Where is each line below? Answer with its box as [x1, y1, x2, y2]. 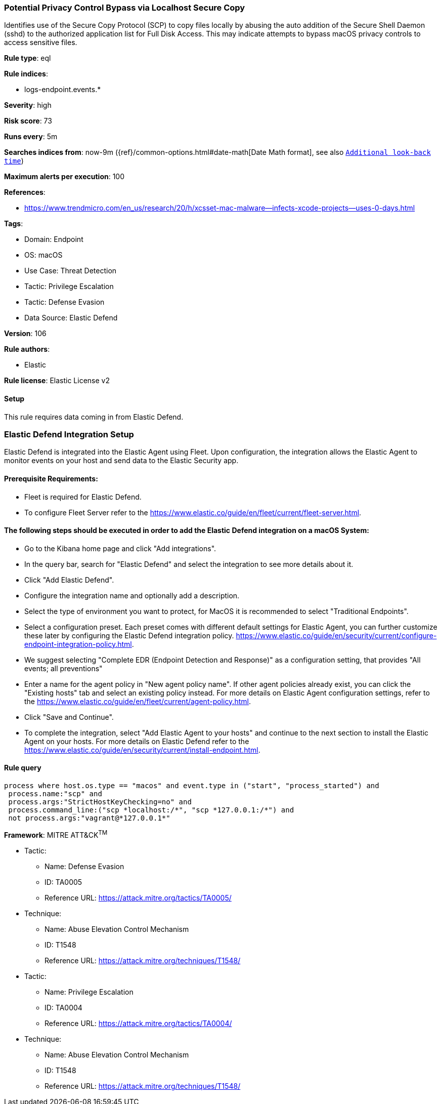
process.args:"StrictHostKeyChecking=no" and [8, 798, 192, 806]
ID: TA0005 [45, 877, 82, 886]
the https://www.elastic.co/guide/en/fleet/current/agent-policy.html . [24, 697, 251, 706]
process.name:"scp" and [8, 790, 102, 798]
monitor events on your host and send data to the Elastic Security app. [4, 456, 239, 465]
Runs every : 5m [4, 132, 58, 141]
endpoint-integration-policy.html [24, 639, 132, 648]
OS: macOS [24, 251, 63, 260]
